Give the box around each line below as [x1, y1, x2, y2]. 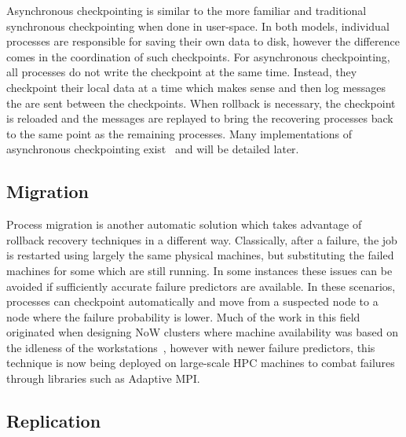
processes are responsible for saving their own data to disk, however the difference [6, 33, 400, 50]
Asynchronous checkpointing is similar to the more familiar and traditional [6, 2, 367, 18]
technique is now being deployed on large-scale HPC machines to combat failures [6, 354, 395, 371]
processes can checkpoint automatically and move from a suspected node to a [6, 293, 379, 310]
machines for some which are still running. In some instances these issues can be [6, 262, 393, 278]
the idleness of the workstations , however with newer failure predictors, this [6, 339, 375, 355]
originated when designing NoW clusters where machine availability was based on [6, 324, 399, 340]
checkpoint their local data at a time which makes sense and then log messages [6, 79, 386, 95]
